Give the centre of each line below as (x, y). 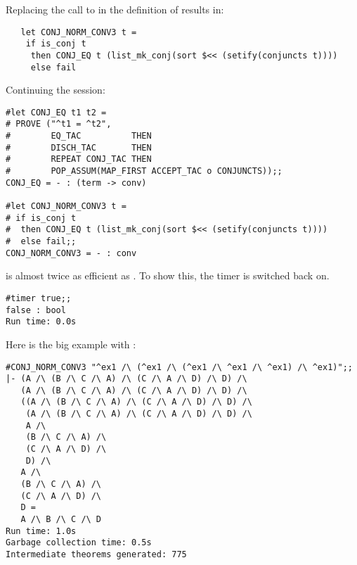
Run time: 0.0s (41, 322)
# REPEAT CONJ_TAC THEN (79, 159)
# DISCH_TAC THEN (79, 147)
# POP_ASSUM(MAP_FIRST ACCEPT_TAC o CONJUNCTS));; (144, 171)
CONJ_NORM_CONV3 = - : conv (71, 253)
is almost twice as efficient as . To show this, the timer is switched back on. (168, 275)
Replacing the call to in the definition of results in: (115, 9)
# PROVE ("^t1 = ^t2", (59, 124)
